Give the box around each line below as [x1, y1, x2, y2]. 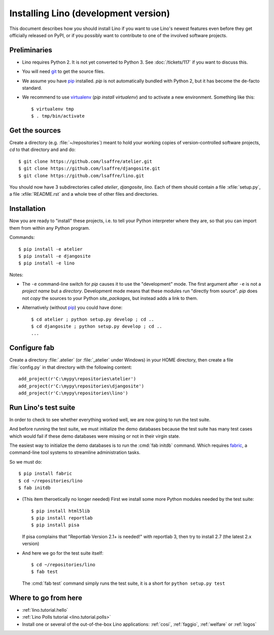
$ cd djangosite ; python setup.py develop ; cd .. [31, 323, 162, 329]
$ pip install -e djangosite [18, 253, 91, 259]
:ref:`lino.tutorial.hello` [22, 607, 68, 613]
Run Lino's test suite [9, 403, 76, 412]
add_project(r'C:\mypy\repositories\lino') [18, 390, 128, 396]
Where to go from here [9, 593, 82, 602]
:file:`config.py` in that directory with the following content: [9, 364, 132, 370]
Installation [9, 204, 46, 213]
